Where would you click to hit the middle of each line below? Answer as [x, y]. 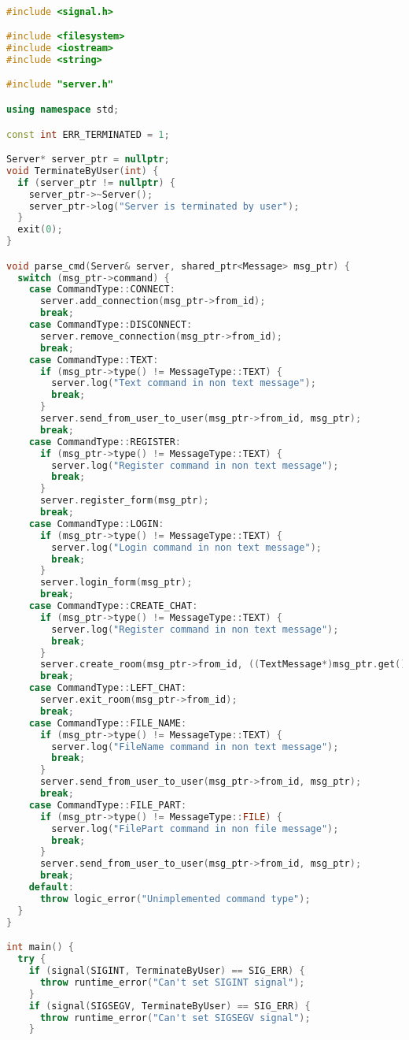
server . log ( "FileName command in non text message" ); [195, 747]
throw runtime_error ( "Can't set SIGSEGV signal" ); [175, 1018]
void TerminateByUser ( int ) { [83, 171]
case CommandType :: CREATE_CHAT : [113, 606]
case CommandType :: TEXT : [94, 360]
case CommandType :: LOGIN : [96, 524]
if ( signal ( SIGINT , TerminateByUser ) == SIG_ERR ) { [167, 971]
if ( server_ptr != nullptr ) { [96, 182]
